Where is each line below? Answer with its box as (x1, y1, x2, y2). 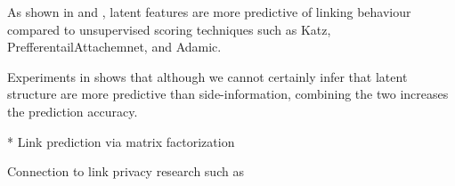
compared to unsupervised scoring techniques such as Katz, (7, 20, 331, 38)
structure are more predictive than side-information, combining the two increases (7, 85, 449, 103)
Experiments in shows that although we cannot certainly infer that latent (7, 67, 408, 85)
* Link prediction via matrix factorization (7, 132, 235, 150)
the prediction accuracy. (7, 101, 138, 120)
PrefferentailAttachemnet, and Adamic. (7, 37, 222, 56)
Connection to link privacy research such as (7, 162, 244, 181)
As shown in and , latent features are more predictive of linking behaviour (7, 3, 411, 20)
